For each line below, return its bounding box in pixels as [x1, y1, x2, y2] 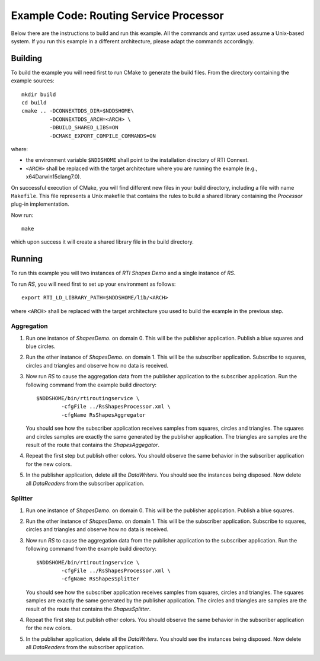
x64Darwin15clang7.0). [25, 173, 82, 180]
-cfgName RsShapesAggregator [61, 411, 146, 418]
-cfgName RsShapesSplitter [61, 576, 140, 582]
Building [11, 53, 43, 63]
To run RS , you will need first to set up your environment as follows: [11, 280, 176, 288]
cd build [21, 100, 47, 106]
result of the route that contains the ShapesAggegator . [25, 442, 160, 448]
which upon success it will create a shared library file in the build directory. [11, 238, 194, 245]
